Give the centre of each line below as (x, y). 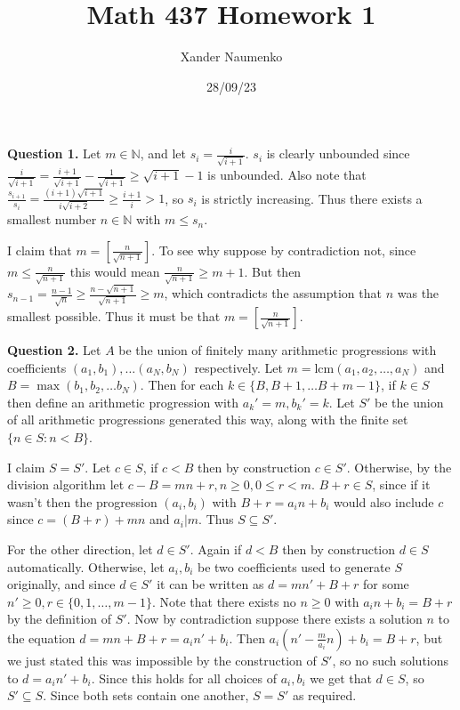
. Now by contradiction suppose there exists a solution (274, 619)
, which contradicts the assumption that (273, 293)
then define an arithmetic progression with (123, 402)
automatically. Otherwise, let (86, 566)
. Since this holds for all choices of (184, 678)
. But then (273, 271)
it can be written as (210, 584)
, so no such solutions (391, 660)
